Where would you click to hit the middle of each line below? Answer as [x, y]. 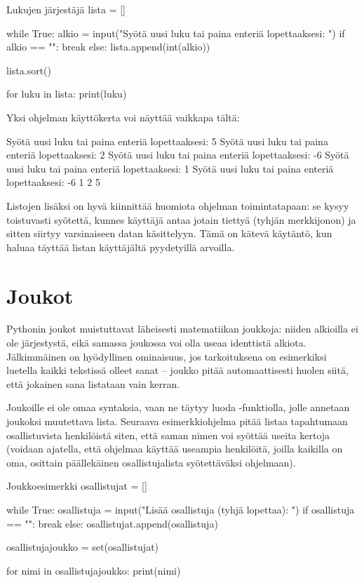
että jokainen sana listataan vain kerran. [93, 383]
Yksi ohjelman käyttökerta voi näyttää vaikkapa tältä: [123, 117]
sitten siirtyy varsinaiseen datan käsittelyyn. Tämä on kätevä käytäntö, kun [169, 233]
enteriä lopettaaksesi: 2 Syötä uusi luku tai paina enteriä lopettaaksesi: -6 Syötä [178, 155]
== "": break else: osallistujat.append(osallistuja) [112, 523]
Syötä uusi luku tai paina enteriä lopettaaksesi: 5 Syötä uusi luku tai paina [167, 141]
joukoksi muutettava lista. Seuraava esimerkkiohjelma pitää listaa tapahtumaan [177, 421]
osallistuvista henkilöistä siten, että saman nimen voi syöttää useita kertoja [168, 435]
